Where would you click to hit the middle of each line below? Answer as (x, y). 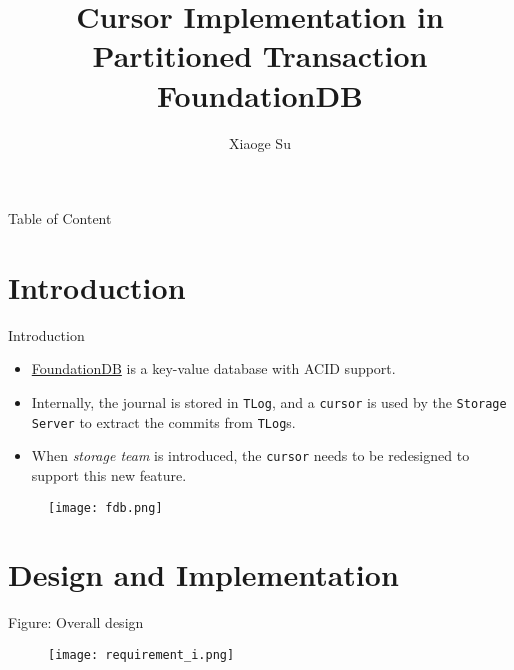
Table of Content (60, 218)
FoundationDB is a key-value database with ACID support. (213, 368)
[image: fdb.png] (105, 507)
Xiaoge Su (260, 142)
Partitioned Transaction (260, 55)
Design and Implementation (203, 574)
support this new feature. (109, 474)
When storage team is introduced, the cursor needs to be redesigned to (250, 455)
